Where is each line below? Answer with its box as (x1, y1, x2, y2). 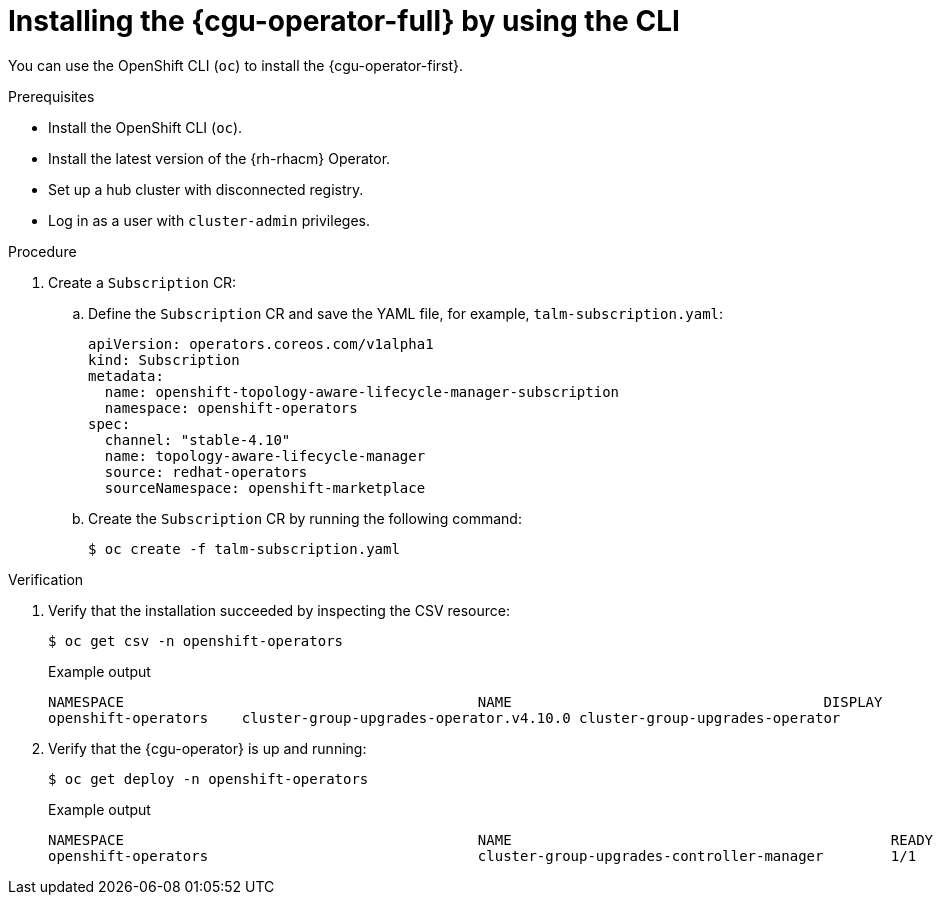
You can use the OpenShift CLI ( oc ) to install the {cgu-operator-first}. (8, 56, 464, 74)
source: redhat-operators (104, 463, 308, 480)
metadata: (88, 367, 164, 384)
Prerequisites (8, 87, 95, 105)
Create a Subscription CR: (48, 273, 237, 291)
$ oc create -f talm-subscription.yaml (88, 540, 400, 557)
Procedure (8, 242, 77, 260)
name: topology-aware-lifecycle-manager (104, 447, 426, 464)
